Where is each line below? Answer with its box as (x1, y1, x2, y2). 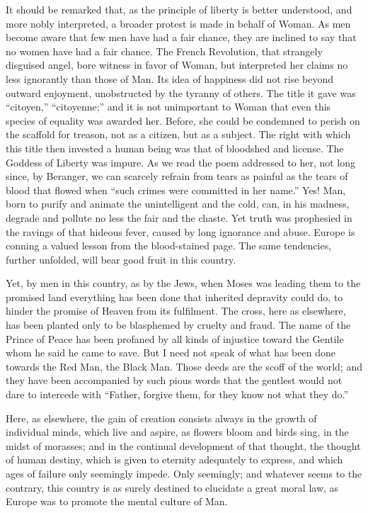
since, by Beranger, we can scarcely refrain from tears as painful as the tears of (6, 169, 348, 184)
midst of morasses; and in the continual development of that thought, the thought (6, 438, 361, 453)
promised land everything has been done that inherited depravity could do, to (6, 289, 343, 304)
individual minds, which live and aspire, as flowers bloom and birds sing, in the (6, 424, 349, 439)
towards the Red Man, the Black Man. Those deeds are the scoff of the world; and (6, 359, 362, 373)
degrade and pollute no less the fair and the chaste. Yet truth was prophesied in (6, 210, 352, 225)
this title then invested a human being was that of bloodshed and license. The (6, 140, 344, 155)
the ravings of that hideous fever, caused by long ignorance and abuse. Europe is (6, 224, 355, 239)
